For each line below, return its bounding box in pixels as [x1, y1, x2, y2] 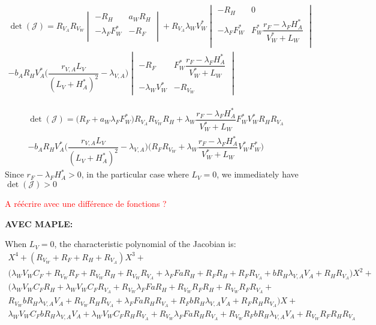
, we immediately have [216, 168, 299, 180]
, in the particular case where [81, 168, 189, 180]
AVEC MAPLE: [5, 217, 73, 230]
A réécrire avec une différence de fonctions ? [5, 197, 167, 210]
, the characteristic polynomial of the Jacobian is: [54, 237, 236, 250]
